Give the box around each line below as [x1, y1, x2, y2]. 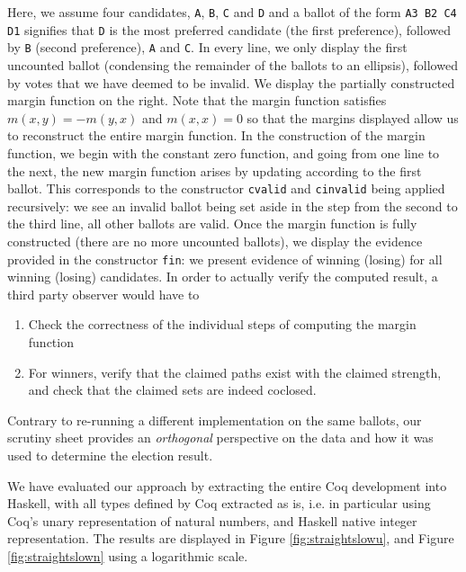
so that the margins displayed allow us [246, 108, 459, 127]
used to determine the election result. [7, 445, 213, 464]
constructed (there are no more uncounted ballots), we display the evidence [7, 231, 423, 250]
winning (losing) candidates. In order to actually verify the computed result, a [7, 267, 438, 286]
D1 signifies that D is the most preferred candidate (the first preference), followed [7, 20, 452, 39]
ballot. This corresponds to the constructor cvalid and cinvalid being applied [7, 179, 445, 198]
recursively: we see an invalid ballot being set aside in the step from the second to [7, 196, 458, 215]
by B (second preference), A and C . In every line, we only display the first [7, 38, 408, 57]
